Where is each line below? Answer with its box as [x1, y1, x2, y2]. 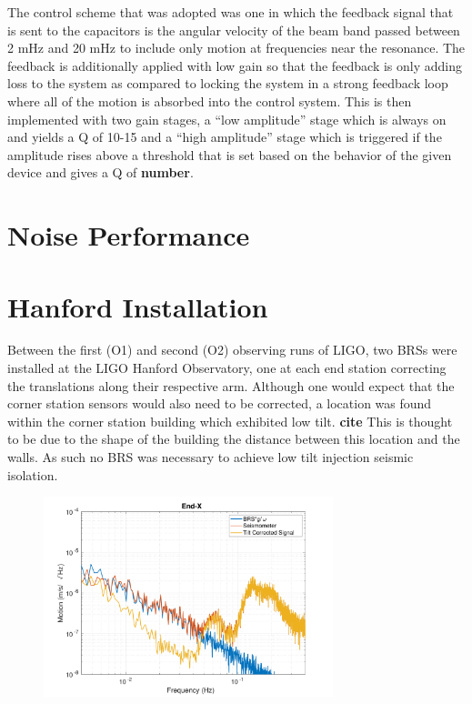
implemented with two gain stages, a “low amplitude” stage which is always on [7, 109, 447, 128]
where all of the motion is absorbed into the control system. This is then [7, 91, 412, 110]
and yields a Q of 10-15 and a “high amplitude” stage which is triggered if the [7, 127, 442, 146]
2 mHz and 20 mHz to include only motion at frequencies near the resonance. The [7, 38, 466, 57]
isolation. [7, 465, 58, 484]
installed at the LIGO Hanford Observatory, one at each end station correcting [7, 358, 447, 377]
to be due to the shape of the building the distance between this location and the [7, 429, 460, 448]
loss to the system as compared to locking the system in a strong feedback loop [7, 74, 448, 93]
